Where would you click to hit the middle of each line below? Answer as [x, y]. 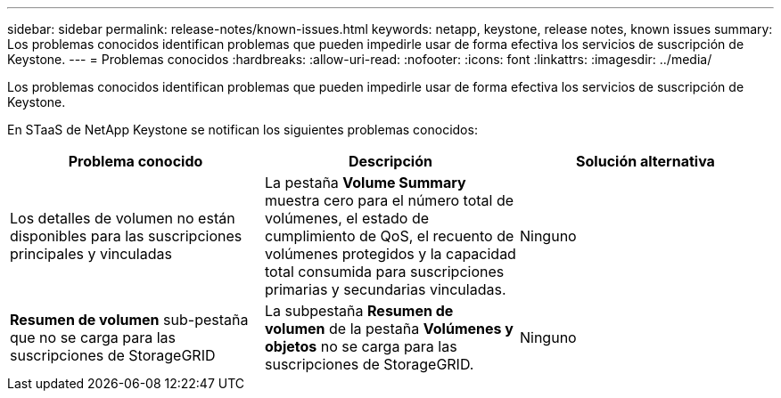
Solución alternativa [645, 161]
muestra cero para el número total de [389, 200]
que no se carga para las [93, 337]
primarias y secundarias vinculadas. [385, 289]
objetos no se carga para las [361, 346]
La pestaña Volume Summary [365, 183]
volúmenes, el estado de [347, 218]
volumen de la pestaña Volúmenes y [389, 329]
